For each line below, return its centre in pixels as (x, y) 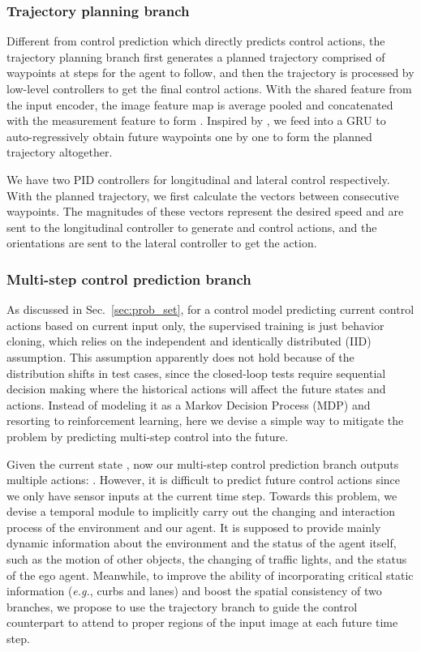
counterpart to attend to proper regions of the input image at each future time (202, 622)
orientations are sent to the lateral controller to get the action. (162, 243)
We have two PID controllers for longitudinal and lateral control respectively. (198, 179)
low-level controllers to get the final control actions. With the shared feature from (209, 88)
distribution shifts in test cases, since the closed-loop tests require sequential (196, 373)
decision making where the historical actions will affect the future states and (196, 389)
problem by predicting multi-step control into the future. (148, 436)
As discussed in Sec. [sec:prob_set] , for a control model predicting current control (210, 309)
